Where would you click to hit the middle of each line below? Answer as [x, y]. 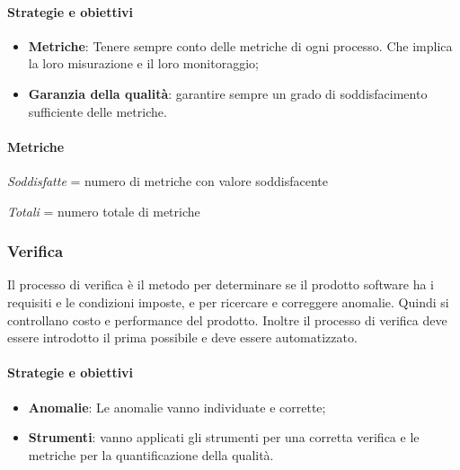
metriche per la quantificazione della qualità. [151, 454]
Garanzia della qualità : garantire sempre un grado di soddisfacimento [228, 93]
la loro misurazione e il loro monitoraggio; [143, 63]
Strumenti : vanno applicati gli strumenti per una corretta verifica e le [224, 437]
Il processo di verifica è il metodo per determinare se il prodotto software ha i [221, 284]
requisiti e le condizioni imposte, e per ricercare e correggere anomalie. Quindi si [228, 302]
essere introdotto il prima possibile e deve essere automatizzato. [182, 337]
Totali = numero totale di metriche [104, 211]
